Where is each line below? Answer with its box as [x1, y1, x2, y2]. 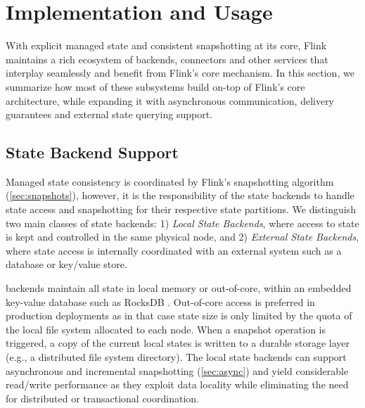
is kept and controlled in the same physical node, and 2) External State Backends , [6, 229, 359, 244]
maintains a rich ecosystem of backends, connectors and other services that [6, 51, 328, 66]
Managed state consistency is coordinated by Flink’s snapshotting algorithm [6, 174, 334, 189]
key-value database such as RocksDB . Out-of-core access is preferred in [6, 294, 315, 309]
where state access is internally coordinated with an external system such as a [6, 243, 342, 257]
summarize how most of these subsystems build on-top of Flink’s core [6, 79, 305, 94]
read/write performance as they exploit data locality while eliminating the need [6, 377, 349, 392]
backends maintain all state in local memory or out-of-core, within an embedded [6, 281, 352, 295]
